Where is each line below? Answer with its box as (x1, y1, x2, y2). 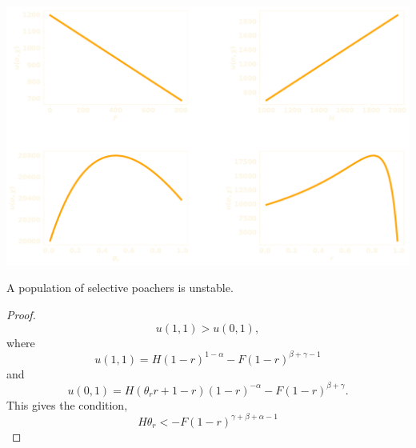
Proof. (6, 306, 36, 323)
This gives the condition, (6, 396, 128, 413)
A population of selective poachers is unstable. (6, 279, 234, 296)
